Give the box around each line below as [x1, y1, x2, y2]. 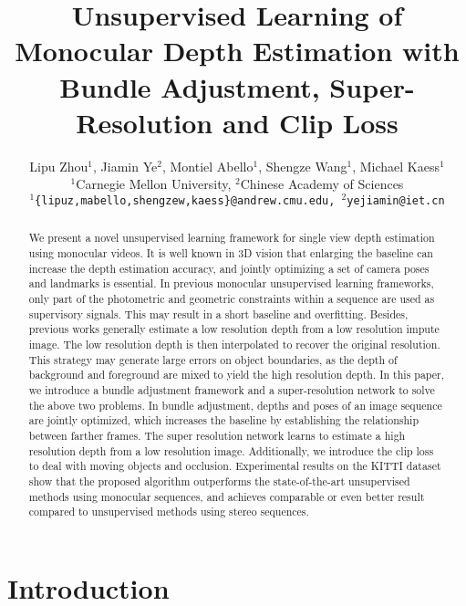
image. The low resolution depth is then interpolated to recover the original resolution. [28, 337, 440, 351]
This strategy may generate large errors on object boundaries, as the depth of [28, 351, 398, 367]
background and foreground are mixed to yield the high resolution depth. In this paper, [28, 367, 445, 382]
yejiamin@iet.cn [347, 193, 445, 207]
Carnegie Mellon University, [76, 174, 232, 193]
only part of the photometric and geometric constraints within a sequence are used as [28, 291, 435, 307]
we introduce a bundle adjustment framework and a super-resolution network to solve [28, 381, 435, 397]
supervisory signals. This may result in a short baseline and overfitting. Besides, [28, 306, 409, 321]
